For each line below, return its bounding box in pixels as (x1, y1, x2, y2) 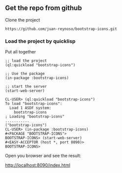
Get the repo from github (5, 4, 82, 12)
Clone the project (5, 17, 40, 23)
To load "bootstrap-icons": (5, 101, 63, 106)
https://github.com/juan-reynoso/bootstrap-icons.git (5, 26, 118, 31)
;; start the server (5, 84, 48, 89)
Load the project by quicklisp (5, 38, 76, 45)
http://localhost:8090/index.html (5, 162, 71, 168)
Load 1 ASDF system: (9, 105, 51, 111)
